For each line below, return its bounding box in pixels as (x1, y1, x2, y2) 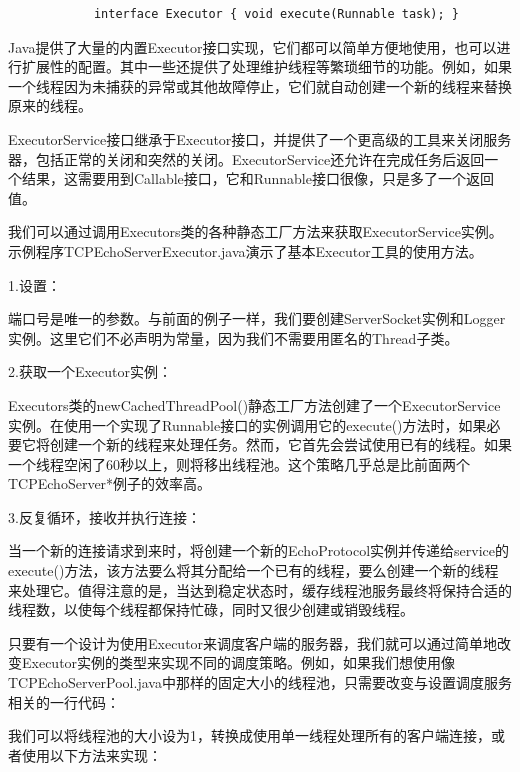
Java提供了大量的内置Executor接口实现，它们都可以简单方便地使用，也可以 (8, 36, 497, 57)
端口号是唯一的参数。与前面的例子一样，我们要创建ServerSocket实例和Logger (8, 308, 506, 329)
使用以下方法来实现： (21, 744, 162, 765)
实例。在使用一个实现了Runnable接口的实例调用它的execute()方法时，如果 (8, 414, 487, 435)
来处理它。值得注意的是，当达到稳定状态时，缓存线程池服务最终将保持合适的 (8, 579, 512, 600)
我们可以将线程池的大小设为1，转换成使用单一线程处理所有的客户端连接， (8, 725, 491, 746)
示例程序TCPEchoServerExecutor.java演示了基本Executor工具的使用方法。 (8, 240, 483, 261)
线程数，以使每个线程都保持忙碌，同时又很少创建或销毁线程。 (8, 599, 414, 620)
